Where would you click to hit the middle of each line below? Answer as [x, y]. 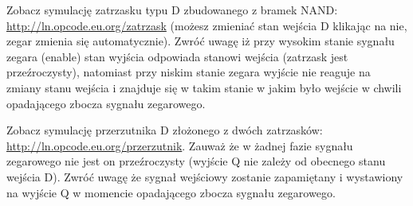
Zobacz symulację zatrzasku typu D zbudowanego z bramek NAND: [172, 10]
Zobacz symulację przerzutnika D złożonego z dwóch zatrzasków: [165, 130]
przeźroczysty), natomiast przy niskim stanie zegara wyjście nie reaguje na [189, 72]
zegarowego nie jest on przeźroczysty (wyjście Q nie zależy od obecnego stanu [196, 161]
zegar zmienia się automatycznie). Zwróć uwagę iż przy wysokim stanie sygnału [201, 41]
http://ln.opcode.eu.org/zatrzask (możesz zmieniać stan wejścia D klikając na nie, [207, 25]
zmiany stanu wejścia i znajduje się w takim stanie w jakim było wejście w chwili [204, 87]
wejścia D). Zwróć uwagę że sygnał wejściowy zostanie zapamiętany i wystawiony [205, 176]
